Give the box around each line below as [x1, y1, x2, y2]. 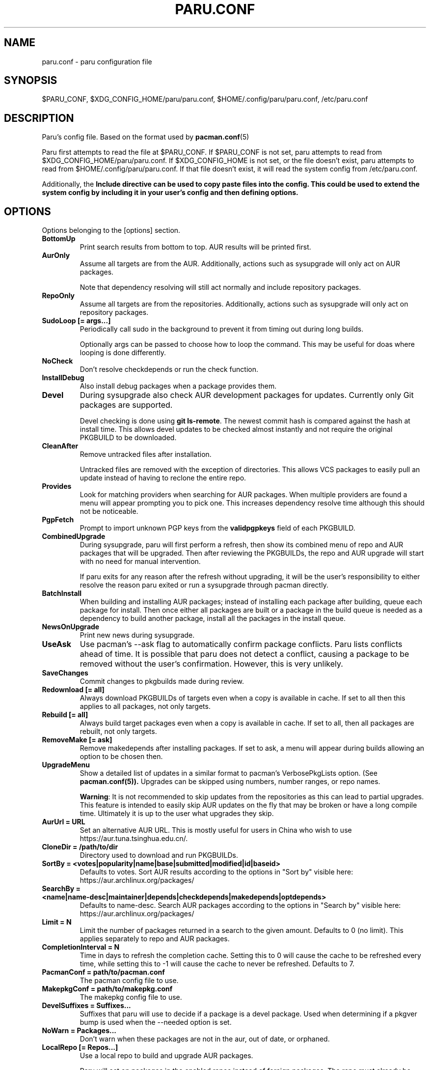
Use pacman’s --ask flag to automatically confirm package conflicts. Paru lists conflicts [80, 639, 403, 649]
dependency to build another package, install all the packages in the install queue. [80, 614, 346, 623]
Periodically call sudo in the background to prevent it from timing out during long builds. [80, 325, 364, 334]
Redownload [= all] [42, 685, 105, 694]
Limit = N [42, 918, 72, 927]
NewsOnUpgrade [42, 622, 100, 631]
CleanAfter [42, 442, 79, 451]
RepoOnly [42, 291, 75, 300]
